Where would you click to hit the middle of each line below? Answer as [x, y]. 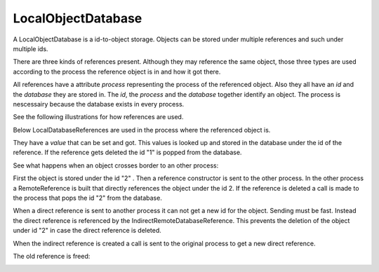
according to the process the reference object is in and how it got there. [117, 72]
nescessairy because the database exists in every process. [99, 104]
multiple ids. [31, 48]
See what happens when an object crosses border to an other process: [116, 165]
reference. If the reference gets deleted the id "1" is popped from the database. [127, 152]
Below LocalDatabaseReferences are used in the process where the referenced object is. [142, 130]
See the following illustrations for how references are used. [98, 117]
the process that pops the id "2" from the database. [88, 198]
